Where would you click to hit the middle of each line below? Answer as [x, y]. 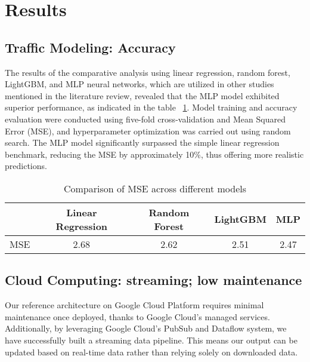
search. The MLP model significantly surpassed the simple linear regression [142, 142]
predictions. [26, 166]
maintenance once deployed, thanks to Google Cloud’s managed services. [137, 316]
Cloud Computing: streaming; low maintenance [154, 280]
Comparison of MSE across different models [155, 188]
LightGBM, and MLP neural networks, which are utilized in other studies [139, 84]
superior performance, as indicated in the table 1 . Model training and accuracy [151, 107]
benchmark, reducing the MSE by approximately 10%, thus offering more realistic [154, 154]
